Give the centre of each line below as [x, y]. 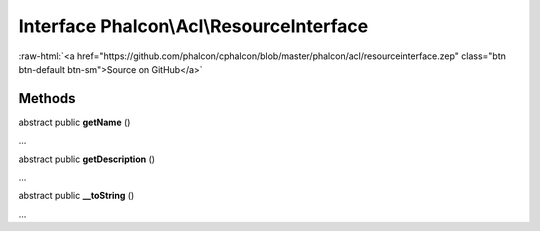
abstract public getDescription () [86, 159]
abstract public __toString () [76, 196]
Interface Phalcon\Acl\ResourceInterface [193, 26]
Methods [47, 98]
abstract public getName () [74, 122]
